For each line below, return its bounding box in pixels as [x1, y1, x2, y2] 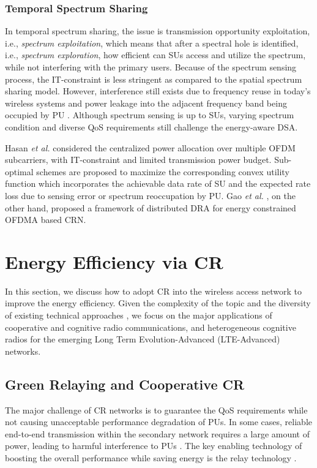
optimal [5, 165, 34, 178]
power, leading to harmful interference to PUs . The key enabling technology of [5, 439, 302, 452]
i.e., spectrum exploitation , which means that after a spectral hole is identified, [5, 36, 299, 49]
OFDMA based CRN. [5, 213, 86, 226]
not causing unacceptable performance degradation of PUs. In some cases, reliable [5, 415, 312, 428]
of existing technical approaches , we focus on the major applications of [5, 309, 272, 322]
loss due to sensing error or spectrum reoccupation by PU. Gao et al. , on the [5, 189, 296, 202]
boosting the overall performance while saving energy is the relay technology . [5, 451, 297, 464]
